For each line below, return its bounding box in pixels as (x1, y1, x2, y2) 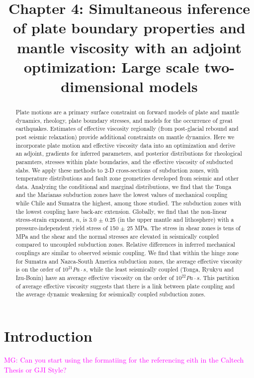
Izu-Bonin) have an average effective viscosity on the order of (15, 274, 174, 282)
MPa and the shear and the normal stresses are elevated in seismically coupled (15, 232, 219, 240)
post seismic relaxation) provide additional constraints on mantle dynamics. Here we (15, 132, 235, 141)
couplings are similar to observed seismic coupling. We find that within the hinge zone (15, 249, 239, 257)
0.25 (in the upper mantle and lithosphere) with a (105, 215, 234, 224)
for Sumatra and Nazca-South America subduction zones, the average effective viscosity (15, 257, 243, 265)
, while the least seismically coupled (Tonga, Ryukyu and (86, 265, 234, 274)
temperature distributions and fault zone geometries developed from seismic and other (15, 174, 239, 183)
